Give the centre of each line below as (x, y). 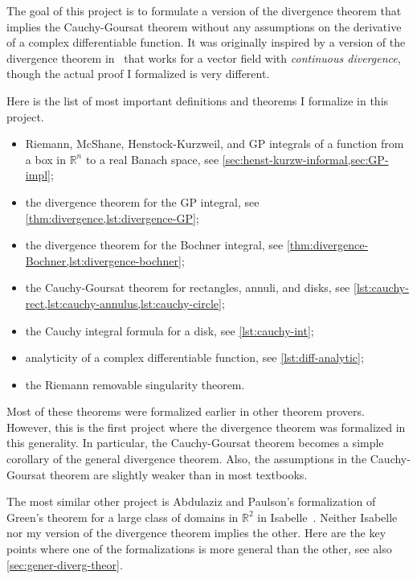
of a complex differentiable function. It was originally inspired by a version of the (206, 42)
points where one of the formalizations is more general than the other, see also (199, 549)
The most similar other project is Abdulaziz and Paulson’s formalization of (191, 501)
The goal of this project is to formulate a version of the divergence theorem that (204, 10)
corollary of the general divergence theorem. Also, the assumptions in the (187, 459)
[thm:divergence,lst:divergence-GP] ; (112, 218)
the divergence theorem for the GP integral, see (142, 201)
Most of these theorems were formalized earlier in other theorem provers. (186, 411)
